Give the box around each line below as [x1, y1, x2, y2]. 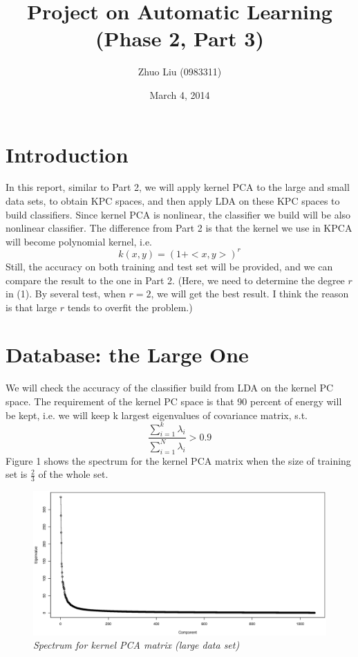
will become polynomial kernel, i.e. [6, 234, 152, 248]
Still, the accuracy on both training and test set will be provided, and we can [6, 259, 333, 273]
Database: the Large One [6, 340, 249, 369]
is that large [6, 299, 57, 314]
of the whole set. [38, 467, 109, 481]
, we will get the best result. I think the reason [151, 286, 349, 301]
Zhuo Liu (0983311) [138, 64, 222, 79]
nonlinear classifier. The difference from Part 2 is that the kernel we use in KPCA [6, 221, 352, 235]
